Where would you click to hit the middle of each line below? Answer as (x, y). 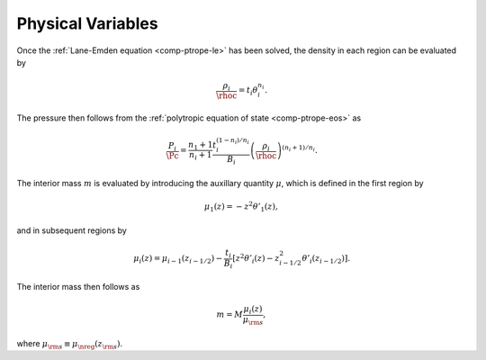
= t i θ (248, 91)
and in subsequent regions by (72, 230)
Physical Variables (87, 23)
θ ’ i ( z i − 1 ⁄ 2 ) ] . (326, 259)
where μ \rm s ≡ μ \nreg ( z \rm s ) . (70, 344)
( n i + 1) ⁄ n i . (300, 149)
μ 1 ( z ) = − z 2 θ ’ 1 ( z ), (241, 207)
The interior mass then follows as (78, 287)
